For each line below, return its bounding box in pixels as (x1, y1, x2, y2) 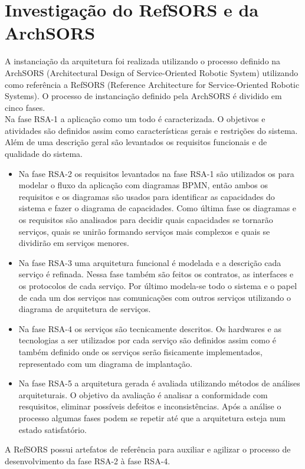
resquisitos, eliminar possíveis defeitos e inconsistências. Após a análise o (18, 400, 281, 412)
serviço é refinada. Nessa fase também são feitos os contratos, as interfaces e (18, 268, 294, 280)
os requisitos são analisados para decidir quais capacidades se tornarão (18, 214, 273, 226)
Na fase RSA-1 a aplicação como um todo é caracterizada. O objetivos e (5, 113, 265, 125)
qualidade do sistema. (5, 147, 83, 160)
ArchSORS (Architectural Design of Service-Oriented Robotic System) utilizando (5, 66, 299, 78)
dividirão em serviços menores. (18, 237, 129, 249)
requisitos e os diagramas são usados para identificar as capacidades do (18, 190, 275, 202)
